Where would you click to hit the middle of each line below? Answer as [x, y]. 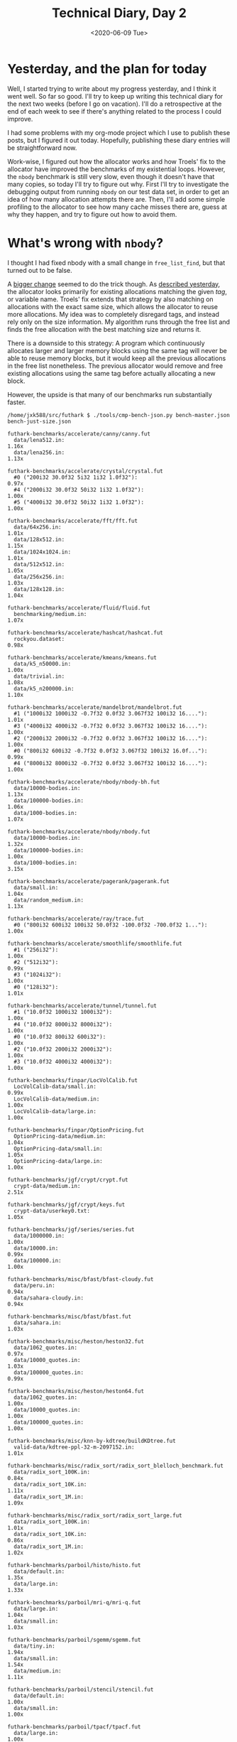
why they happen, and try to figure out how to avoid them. [92, 214]
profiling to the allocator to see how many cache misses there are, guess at [117, 207]
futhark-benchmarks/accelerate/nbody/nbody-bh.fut [84, 782]
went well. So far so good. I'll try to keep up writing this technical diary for [115, 96]
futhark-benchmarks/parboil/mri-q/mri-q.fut [74, 1602]
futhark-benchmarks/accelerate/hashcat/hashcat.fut [85, 633]
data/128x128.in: [39, 589]
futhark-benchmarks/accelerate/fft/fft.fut [73, 521]
